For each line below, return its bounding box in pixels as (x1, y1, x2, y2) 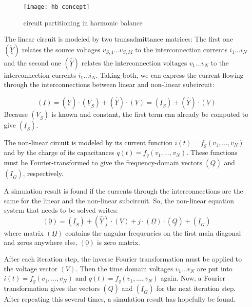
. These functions (186, 147, 237, 157)
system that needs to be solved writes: (4, 205, 118, 215)
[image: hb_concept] (23, 3, 90, 10)
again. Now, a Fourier (160, 273, 226, 283)
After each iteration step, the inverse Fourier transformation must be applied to (4, 253, 242, 263)
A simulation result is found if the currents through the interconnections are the (4, 185, 243, 196)
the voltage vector (4, 263, 58, 273)
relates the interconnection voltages (81, 57, 187, 67)
